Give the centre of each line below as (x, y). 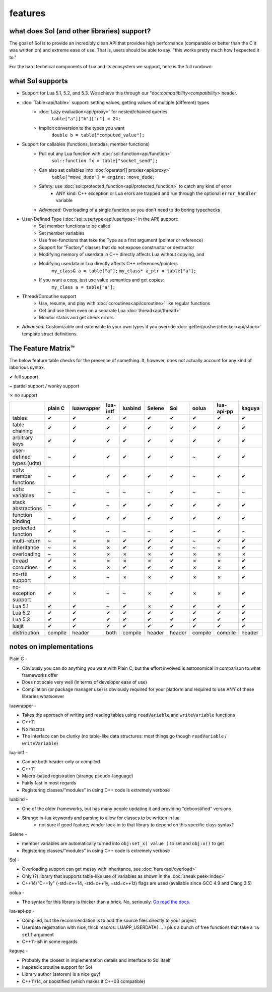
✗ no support (23, 395)
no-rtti (20, 574)
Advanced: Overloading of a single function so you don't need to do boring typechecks (129, 210)
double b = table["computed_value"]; (98, 135)
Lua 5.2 (21, 613)
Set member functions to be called (75, 226)
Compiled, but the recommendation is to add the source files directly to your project (109, 920)
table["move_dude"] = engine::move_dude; (104, 177)
